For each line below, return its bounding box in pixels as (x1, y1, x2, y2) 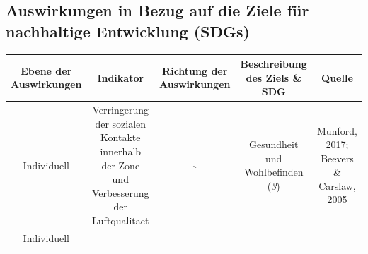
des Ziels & (246, 70, 301, 85)
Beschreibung (240, 56, 307, 71)
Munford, (317, 123, 357, 138)
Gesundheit (249, 137, 299, 152)
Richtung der (162, 63, 228, 78)
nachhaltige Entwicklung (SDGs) (6, 20, 250, 42)
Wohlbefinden (243, 164, 304, 179)
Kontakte (100, 130, 141, 145)
